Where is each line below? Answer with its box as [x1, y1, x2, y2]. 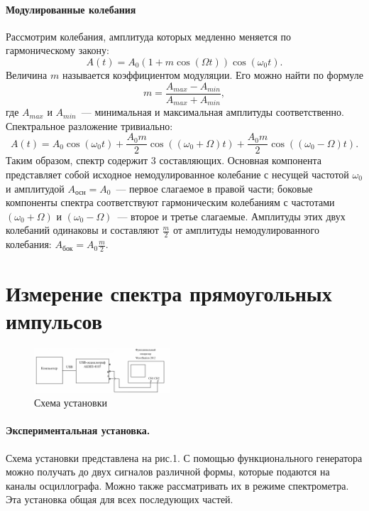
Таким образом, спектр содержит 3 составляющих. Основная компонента [6, 153, 321, 168]
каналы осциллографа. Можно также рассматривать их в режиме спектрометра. [6, 478, 349, 493]
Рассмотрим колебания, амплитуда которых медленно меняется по [6, 28, 292, 43]
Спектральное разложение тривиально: [6, 118, 173, 133]
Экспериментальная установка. [6, 423, 150, 438]
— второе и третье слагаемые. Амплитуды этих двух [117, 208, 346, 223]
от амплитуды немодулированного [172, 222, 319, 237]
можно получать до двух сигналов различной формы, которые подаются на [6, 464, 330, 479]
